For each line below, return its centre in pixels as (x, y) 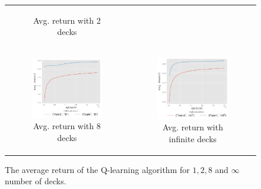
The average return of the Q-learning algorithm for (97, 169)
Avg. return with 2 (67, 20)
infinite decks (193, 138)
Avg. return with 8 (67, 126)
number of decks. (36, 181)
